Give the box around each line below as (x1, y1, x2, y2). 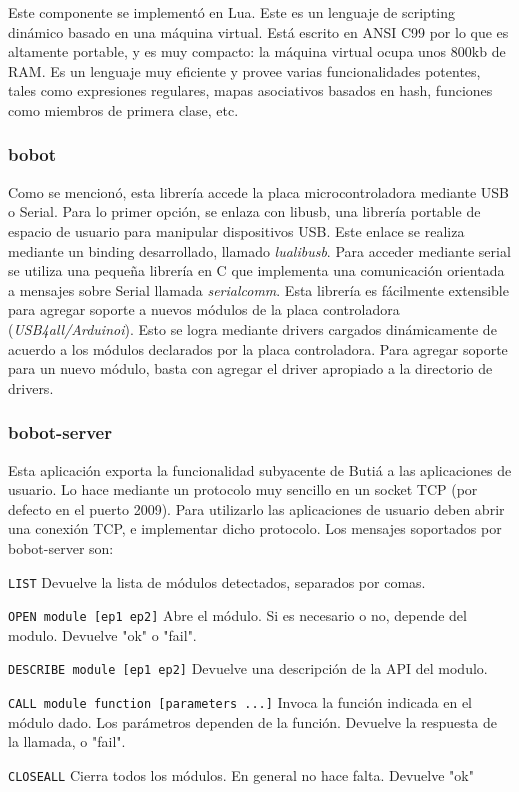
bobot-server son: (8, 537, 114, 558)
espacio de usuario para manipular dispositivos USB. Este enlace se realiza (8, 220, 465, 241)
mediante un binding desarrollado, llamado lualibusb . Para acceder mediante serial (8, 240, 511, 261)
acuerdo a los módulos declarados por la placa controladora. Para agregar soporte (8, 338, 508, 359)
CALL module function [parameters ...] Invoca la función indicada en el (8, 692, 472, 713)
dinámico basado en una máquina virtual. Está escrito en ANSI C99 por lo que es (8, 21, 509, 42)
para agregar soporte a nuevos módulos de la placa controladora (8, 299, 400, 320)
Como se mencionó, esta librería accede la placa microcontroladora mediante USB (8, 181, 509, 202)
